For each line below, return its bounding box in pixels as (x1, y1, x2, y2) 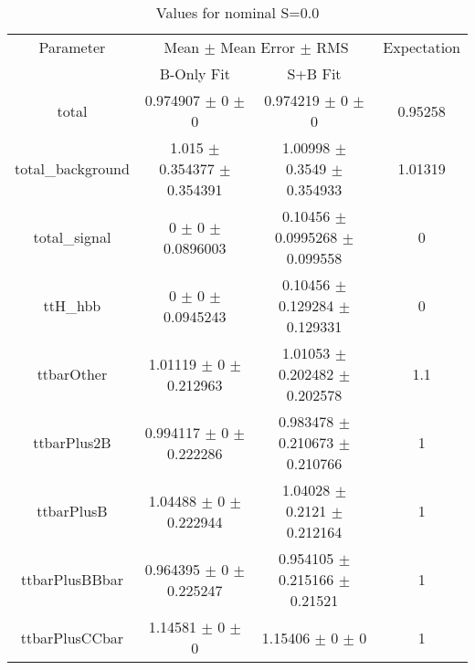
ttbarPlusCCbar (20, 626, 124, 648)
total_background (15, 158, 130, 179)
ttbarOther (37, 363, 108, 384)
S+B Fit (287, 63, 342, 84)
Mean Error (220, 37, 296, 58)
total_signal (33, 226, 111, 247)
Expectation (383, 37, 460, 58)
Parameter (38, 37, 106, 58)
